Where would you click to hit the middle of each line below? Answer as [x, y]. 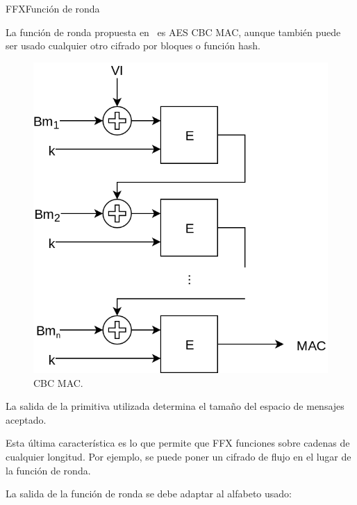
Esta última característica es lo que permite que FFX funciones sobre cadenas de [178, 443]
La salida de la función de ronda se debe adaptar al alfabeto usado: [149, 494]
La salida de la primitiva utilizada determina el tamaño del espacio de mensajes [175, 406]
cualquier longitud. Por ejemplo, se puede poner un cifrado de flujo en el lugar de [178, 456]
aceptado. [26, 419]
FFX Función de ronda [53, 8]
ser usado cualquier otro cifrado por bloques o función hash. [133, 45]
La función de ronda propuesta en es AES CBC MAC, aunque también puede [173, 32]
